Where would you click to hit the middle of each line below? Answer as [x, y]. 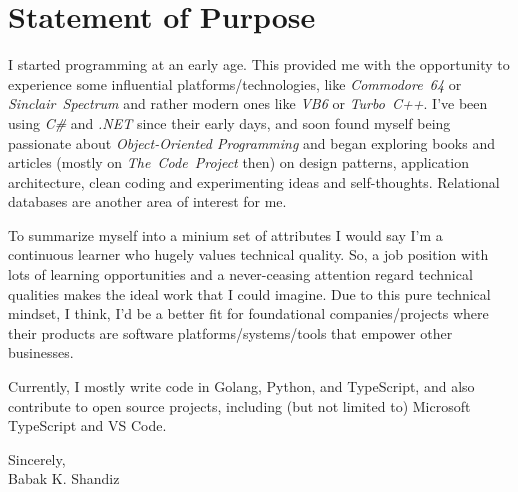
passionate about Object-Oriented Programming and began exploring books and [251, 142]
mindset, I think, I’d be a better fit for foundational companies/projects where [248, 313]
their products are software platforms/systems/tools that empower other [230, 332]
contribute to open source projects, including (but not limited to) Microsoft [239, 405]
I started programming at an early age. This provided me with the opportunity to [259, 64]
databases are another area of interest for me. [147, 201]
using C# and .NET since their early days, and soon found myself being [229, 122]
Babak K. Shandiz [64, 478]
